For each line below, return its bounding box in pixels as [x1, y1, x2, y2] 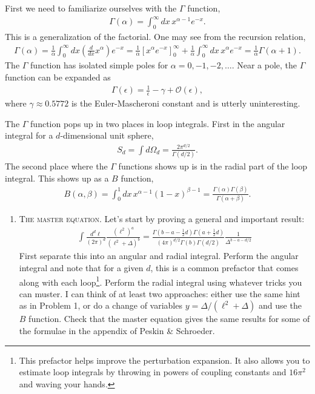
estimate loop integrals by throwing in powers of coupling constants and [19, 366, 287, 378]
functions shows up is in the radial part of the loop [118, 160, 308, 172]
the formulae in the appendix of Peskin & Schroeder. [19, 324, 215, 337]
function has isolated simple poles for [30, 59, 168, 71]
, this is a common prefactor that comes [150, 261, 299, 274]
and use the [259, 299, 302, 312]
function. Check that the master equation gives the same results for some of [28, 312, 310, 325]
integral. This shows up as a [5, 171, 109, 184]
